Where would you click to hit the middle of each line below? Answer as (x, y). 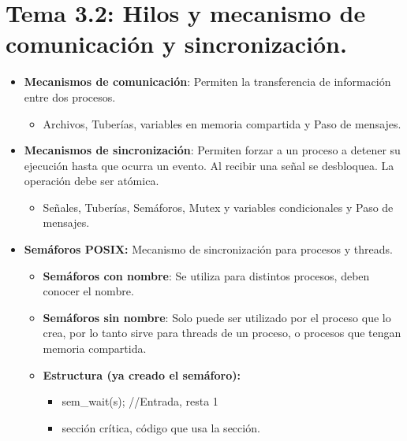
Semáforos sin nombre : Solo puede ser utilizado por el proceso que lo (217, 317)
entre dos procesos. (70, 96)
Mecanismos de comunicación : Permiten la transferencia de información (207, 82)
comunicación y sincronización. (176, 44)
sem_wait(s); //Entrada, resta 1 (140, 401)
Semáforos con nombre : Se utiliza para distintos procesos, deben (206, 275)
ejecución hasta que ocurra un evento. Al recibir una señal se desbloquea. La (209, 165)
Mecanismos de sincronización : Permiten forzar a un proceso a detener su (212, 150)
